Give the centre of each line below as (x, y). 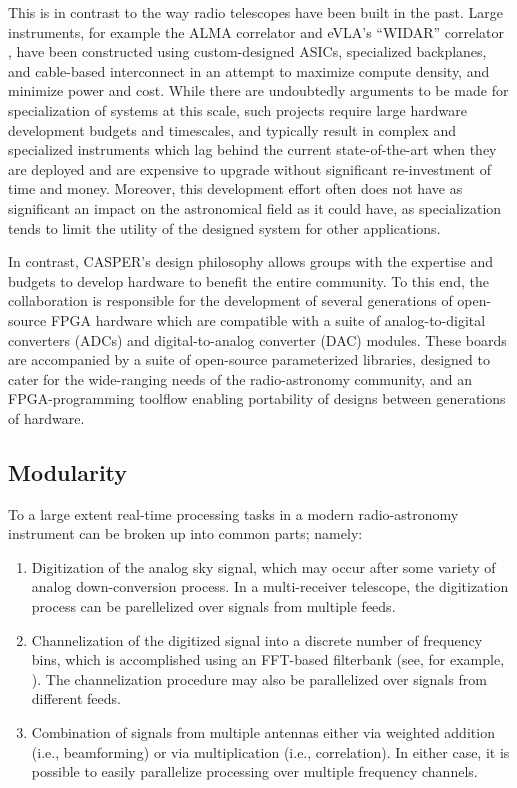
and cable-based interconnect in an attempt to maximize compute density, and (249, 70)
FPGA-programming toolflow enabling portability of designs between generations (257, 398)
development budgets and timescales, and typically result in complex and (232, 129)
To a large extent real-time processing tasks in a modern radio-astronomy (233, 513)
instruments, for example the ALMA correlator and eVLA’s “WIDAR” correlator (256, 31)
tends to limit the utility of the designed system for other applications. (224, 227)
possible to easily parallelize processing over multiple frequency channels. (254, 771)
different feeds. (76, 698)
